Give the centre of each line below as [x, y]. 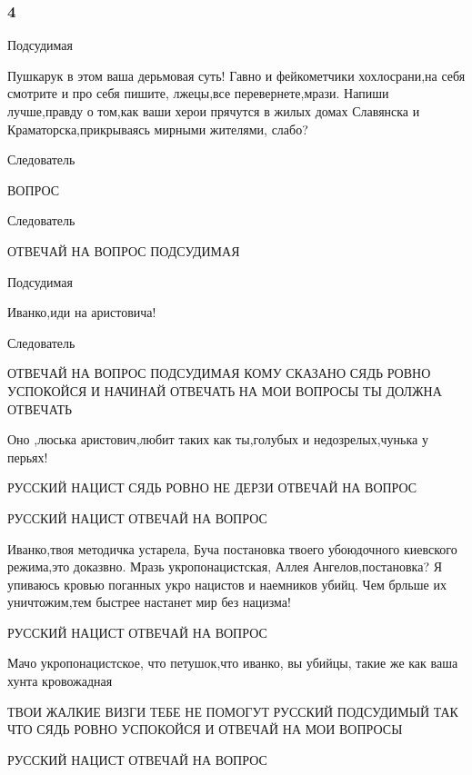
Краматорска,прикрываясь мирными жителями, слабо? [158, 129]
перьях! [28, 457]
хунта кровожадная [60, 681]
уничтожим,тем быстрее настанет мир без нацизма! [149, 602]
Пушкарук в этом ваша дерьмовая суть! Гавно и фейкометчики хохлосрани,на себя [236, 75]
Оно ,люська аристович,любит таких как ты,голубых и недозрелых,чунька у [218, 439]
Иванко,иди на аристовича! [82, 312]
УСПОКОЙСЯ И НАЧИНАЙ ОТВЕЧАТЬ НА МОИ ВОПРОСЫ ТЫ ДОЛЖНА [225, 390]
